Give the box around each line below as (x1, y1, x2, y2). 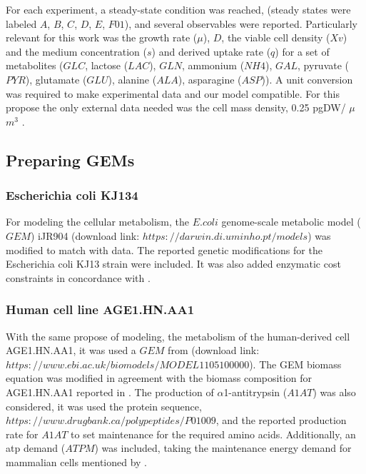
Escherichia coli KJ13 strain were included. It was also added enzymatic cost (6, 256, 341, 271)
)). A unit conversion (261, 71, 353, 86)
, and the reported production (215, 413, 347, 428)
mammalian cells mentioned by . (6, 454, 148, 469)
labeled (6, 16, 37, 31)
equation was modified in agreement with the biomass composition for (6, 370, 312, 385)
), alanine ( (108, 71, 157, 86)
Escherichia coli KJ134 (6, 186, 138, 204)
